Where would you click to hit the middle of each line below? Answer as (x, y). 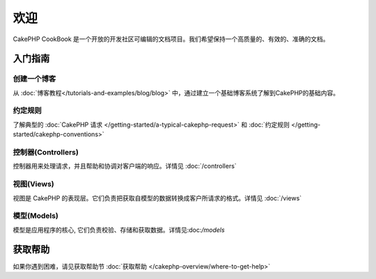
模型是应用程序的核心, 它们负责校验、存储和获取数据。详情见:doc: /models (119, 230)
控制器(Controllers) (46, 152)
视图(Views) (34, 184)
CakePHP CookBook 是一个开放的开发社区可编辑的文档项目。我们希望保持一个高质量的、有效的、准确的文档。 (171, 39)
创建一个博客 (34, 79)
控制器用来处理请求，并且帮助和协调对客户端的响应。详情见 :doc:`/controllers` (125, 166)
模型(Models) (36, 216)
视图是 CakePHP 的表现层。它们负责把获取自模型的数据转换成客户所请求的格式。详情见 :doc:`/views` (157, 198)
